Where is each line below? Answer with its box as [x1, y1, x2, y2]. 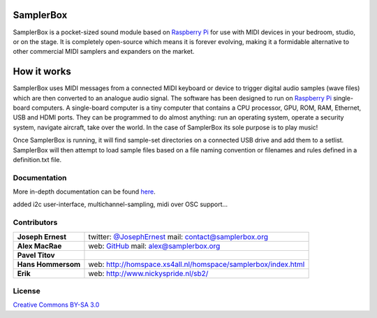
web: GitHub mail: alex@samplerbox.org [88, 241, 221, 251]
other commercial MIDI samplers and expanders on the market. [13, 48, 195, 56]
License [13, 286, 41, 296]
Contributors [13, 217, 58, 227]
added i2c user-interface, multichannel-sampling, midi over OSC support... [13, 200, 228, 209]
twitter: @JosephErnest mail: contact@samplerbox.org [88, 231, 269, 241]
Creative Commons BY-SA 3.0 [13, 301, 100, 309]
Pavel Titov [17, 250, 55, 260]
